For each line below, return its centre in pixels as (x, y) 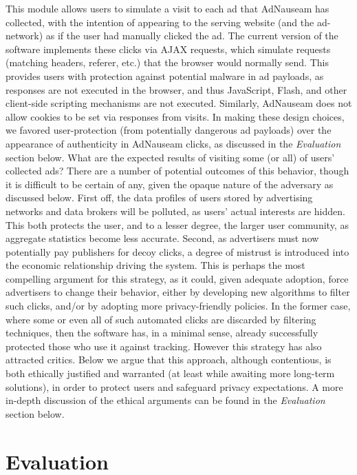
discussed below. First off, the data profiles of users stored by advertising (159, 198)
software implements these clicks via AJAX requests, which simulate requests (168, 49)
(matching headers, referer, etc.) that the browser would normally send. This (167, 62)
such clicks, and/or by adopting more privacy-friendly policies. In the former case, (178, 306)
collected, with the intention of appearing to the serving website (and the (160, 22)
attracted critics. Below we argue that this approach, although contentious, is (169, 360)
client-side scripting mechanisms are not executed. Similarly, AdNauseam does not (179, 103)
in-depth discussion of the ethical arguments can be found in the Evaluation (165, 400)
